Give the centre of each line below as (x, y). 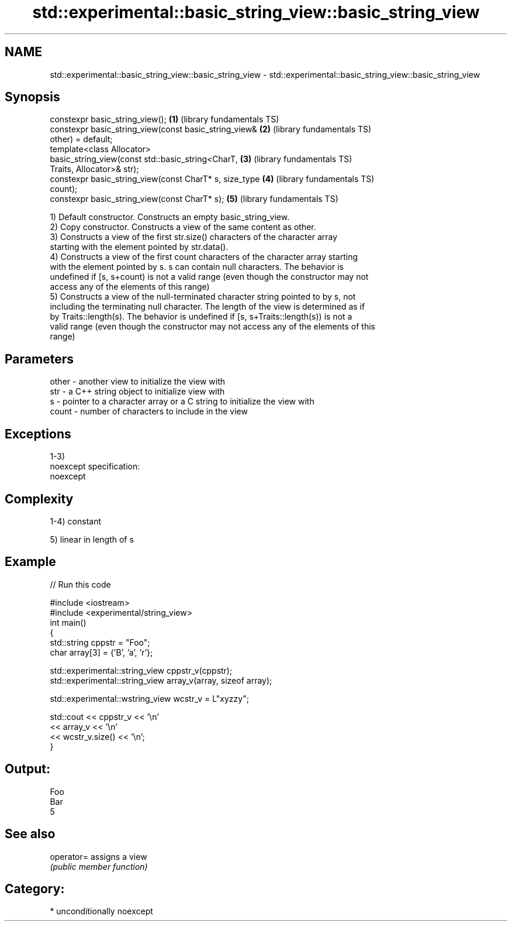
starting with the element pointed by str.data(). (139, 247)
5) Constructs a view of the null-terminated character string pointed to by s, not (203, 297)
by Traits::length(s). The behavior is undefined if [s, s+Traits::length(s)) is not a (201, 317)
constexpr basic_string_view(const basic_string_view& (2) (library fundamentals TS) (211, 129)
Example (30, 562)
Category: (35, 889)
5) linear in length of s (92, 539)
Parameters (39, 359)
